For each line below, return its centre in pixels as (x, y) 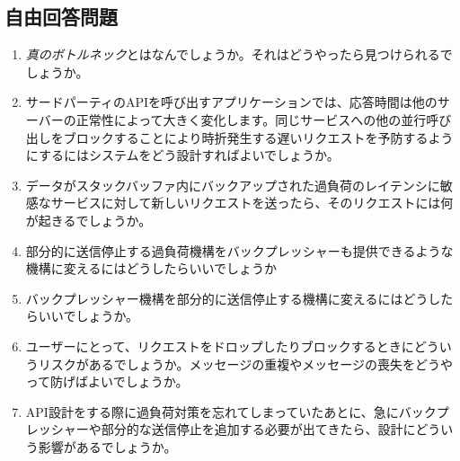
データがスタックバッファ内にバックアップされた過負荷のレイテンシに (233, 185)
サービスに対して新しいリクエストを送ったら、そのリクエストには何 (252, 203)
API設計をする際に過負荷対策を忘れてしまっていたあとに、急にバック (231, 411)
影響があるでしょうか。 (107, 446)
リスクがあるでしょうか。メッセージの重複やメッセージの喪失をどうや (245, 363)
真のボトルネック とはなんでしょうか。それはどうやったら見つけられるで (239, 54)
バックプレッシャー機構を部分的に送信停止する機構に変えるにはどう (227, 298)
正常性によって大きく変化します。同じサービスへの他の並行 (251, 119)
